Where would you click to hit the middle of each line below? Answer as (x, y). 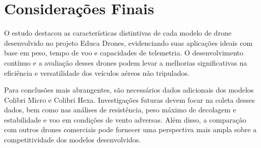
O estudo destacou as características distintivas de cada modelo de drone (118, 33)
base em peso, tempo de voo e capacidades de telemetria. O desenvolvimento (124, 53)
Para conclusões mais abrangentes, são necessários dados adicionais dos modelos (129, 90)
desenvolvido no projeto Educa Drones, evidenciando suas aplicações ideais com (128, 42)
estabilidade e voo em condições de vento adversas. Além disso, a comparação (125, 119)
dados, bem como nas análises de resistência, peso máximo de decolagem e (120, 110)
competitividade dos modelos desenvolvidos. (73, 140)
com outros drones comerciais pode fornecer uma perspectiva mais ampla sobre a (130, 129)
